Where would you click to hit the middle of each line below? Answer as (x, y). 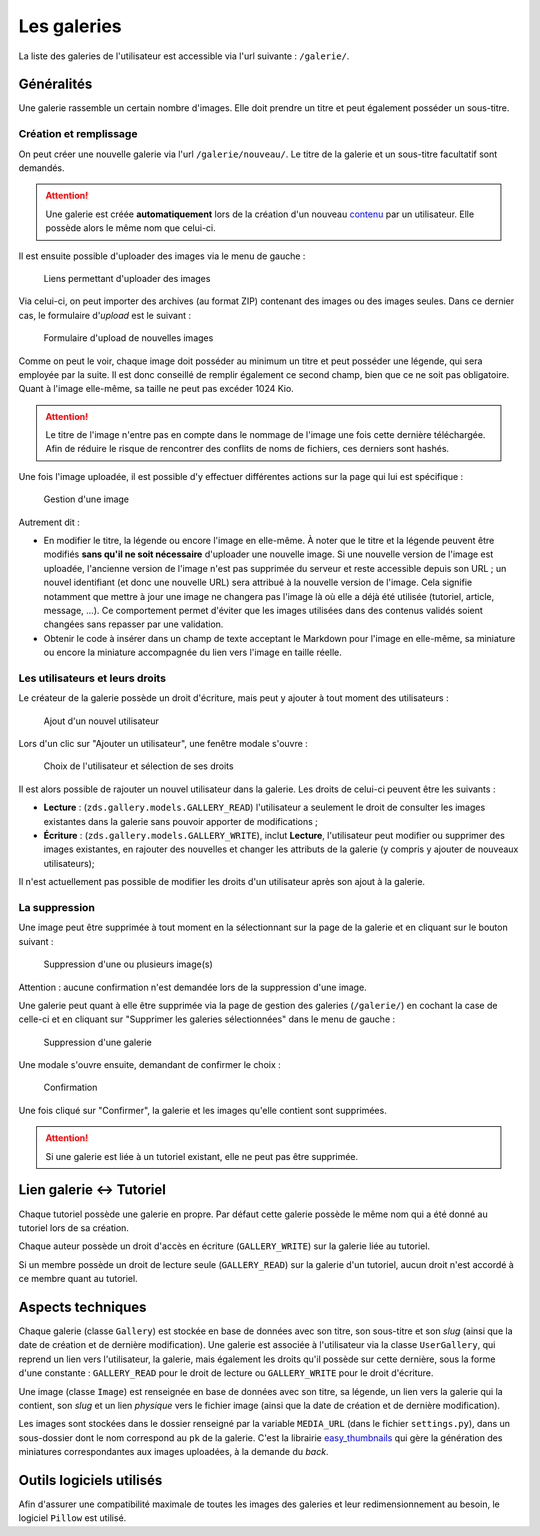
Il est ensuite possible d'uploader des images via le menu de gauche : (162, 256)
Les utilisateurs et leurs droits (92, 678)
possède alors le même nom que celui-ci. (131, 228)
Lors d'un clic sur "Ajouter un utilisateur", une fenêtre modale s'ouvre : (163, 744)
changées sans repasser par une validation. (133, 624)
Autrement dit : (49, 522)
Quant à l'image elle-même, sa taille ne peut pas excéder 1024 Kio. (156, 389)
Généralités (55, 84)
